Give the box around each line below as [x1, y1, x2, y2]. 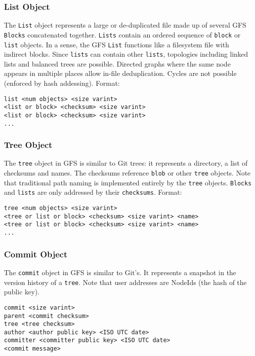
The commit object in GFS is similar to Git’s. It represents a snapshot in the [4, 267, 236, 277]
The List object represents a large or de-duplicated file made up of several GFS [4, 20, 247, 30]
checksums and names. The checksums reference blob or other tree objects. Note [4, 168, 251, 178]
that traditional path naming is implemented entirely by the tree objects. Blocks [4, 177, 252, 187]
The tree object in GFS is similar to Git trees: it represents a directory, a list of [4, 158, 248, 168]
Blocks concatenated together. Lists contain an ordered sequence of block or [4, 29, 241, 39]
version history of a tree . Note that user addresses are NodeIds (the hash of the [4, 277, 247, 287]
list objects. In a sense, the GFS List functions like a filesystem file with [4, 39, 229, 49]
